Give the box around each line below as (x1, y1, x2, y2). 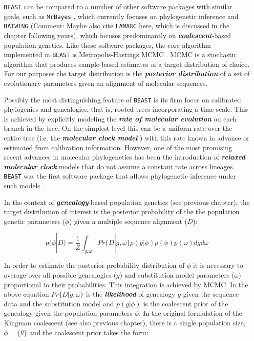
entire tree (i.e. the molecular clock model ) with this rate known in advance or (4, 133, 250, 143)
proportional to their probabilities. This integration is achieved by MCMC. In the (4, 279, 248, 289)
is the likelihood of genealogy (85, 289, 175, 299)
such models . (4, 181, 44, 191)
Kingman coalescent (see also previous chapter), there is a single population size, (4, 318, 246, 327)
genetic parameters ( (4, 216, 65, 226)
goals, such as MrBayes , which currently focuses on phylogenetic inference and (4, 11, 239, 21)
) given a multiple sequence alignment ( (69, 216, 188, 226)
